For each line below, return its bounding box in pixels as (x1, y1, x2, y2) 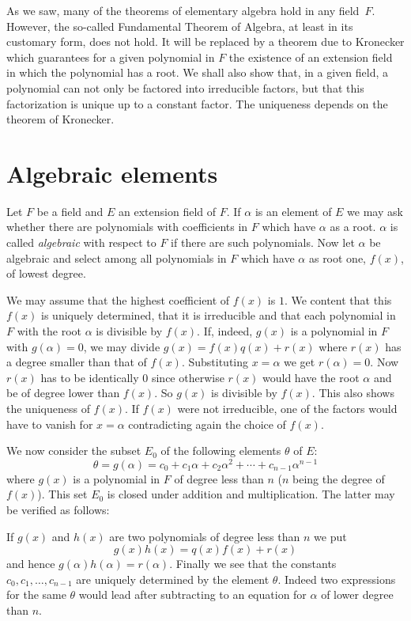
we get (284, 354, 315, 370)
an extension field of (119, 203, 217, 219)
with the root (17, 323, 82, 339)
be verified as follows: (6, 502, 110, 518)
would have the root (262, 369, 360, 385)
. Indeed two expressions (277, 570, 396, 587)
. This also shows (311, 384, 394, 401)
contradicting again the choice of (128, 415, 286, 432)
